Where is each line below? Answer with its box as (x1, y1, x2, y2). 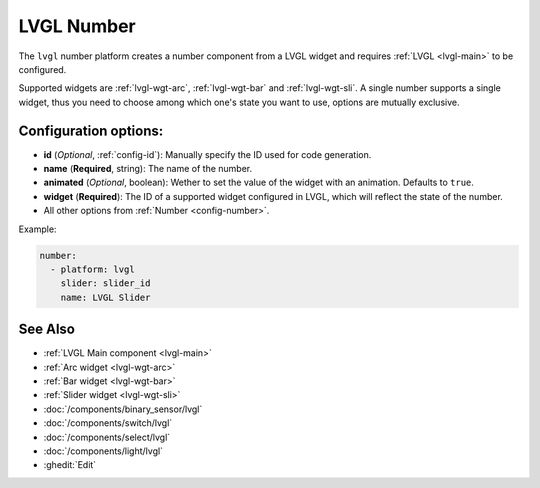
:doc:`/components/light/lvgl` (43, 445, 164, 457)
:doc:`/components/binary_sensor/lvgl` (43, 403, 203, 415)
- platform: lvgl (50, 263, 135, 275)
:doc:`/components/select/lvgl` (43, 431, 171, 443)
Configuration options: (18, 122, 164, 139)
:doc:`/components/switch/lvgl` (43, 417, 173, 429)
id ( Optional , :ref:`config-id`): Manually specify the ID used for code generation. (43, 148, 372, 160)
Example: (18, 223, 57, 235)
